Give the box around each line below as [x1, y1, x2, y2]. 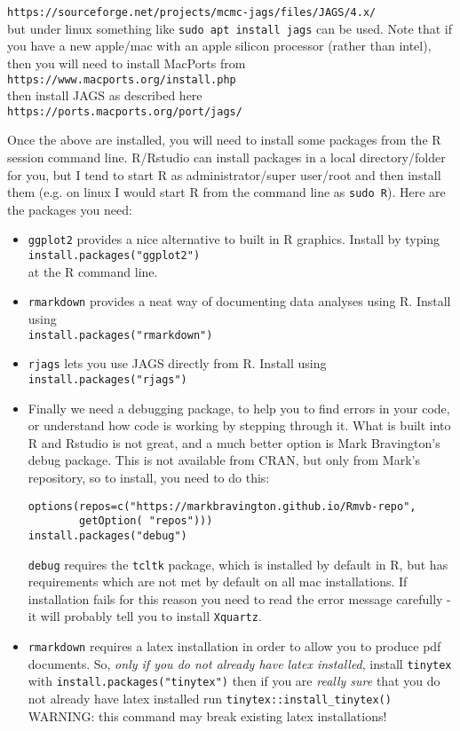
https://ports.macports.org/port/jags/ [7, 105, 242, 118]
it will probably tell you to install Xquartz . [28, 607, 262, 625]
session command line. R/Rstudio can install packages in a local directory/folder [7, 148, 446, 166]
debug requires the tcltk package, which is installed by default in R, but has [28, 554, 448, 573]
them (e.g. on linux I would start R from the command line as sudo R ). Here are [7, 183, 446, 201]
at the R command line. [28, 262, 158, 280]
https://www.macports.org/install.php [7, 73, 236, 86]
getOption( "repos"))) [79, 515, 213, 528]
